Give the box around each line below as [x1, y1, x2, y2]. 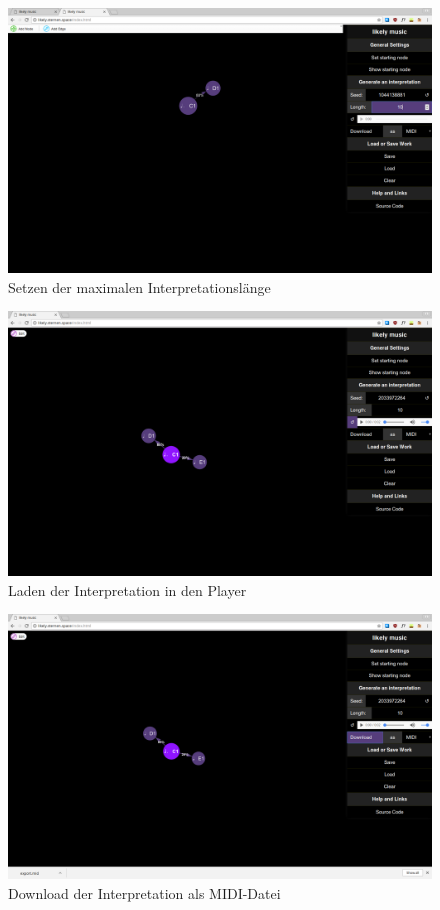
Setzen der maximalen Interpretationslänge [8, 276, 271, 297]
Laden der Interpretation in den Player [8, 579, 247, 600]
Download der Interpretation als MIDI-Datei [8, 882, 281, 903]
